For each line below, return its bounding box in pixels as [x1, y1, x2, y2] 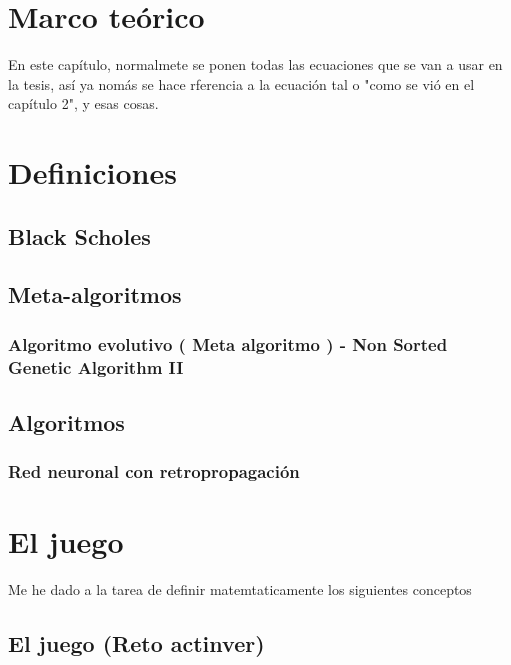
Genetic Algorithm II [8, 354, 184, 379]
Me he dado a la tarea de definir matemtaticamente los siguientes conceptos [8, 579, 472, 600]
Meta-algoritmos [8, 279, 182, 310]
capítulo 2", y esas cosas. [8, 93, 159, 114]
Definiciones [8, 152, 177, 193]
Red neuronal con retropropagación [8, 459, 300, 484]
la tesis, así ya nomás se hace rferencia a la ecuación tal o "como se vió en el [8, 73, 475, 94]
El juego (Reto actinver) [8, 628, 265, 659]
